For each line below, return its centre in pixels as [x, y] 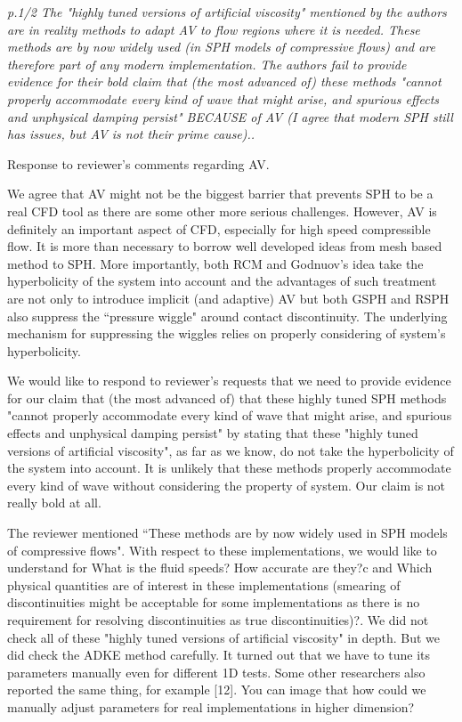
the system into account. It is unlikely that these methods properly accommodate [229, 468]
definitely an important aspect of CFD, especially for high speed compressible [219, 228]
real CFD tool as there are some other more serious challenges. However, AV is [222, 211]
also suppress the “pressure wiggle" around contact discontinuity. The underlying [227, 316]
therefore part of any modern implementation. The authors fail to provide [207, 64]
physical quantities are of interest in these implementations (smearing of [204, 584]
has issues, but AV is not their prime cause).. [131, 134]
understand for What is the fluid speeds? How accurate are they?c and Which [220, 568]
